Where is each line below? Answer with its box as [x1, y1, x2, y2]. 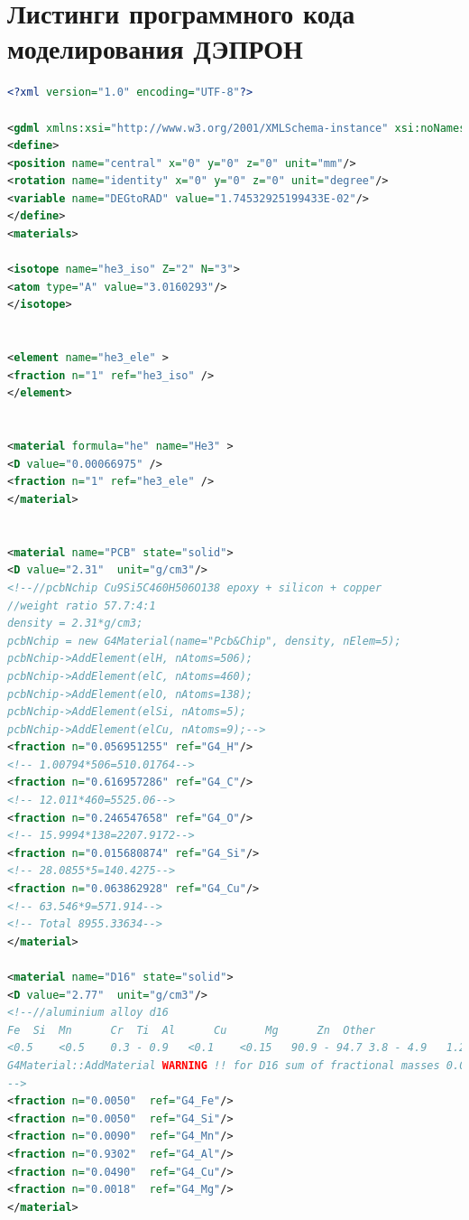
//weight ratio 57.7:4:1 [7, 599, 156, 612]
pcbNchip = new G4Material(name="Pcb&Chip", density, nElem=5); [7, 634, 401, 647]
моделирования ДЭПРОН [7, 30, 303, 67]
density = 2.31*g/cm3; [7, 617, 143, 630]
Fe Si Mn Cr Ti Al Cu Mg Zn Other [7, 1023, 376, 1037]
